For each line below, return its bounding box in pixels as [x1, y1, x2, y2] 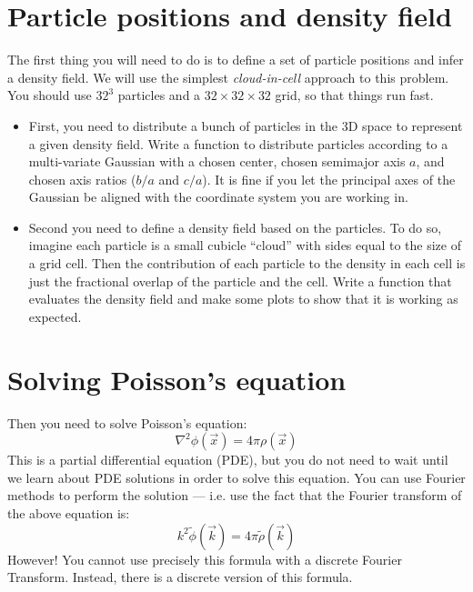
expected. [28, 306, 82, 326]
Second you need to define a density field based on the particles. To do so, [28, 217, 442, 236]
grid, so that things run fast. [275, 85, 434, 105]
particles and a [117, 85, 201, 105]
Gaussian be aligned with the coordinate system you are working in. [28, 187, 408, 206]
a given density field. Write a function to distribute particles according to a [28, 134, 448, 153]
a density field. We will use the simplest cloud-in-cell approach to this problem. [7, 67, 449, 86]
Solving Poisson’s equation [7, 360, 347, 397]
